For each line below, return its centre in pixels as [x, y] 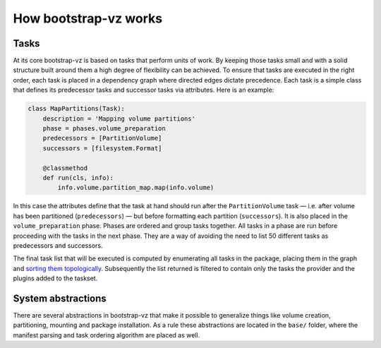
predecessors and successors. [58, 245]
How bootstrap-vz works [87, 18]
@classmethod [65, 168]
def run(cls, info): [78, 178]
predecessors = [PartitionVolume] [102, 138]
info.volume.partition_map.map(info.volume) [136, 188]
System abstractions [60, 298]
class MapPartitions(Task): [76, 109]
